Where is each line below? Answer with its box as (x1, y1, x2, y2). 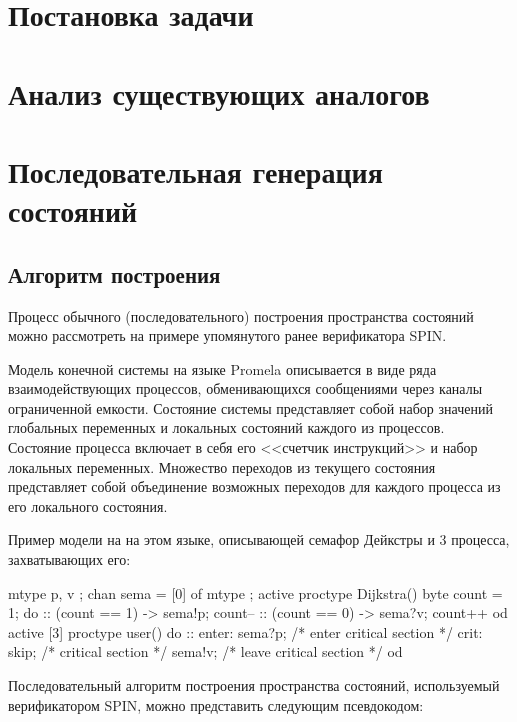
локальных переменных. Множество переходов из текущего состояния (8, 456, 436, 477)
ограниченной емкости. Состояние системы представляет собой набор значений (8, 397, 493, 418)
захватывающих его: (8, 549, 131, 570)
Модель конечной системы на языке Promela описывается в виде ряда (8, 358, 437, 379)
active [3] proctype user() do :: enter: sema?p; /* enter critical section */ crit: (8, 621, 483, 642)
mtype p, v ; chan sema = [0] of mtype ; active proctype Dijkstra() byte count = (8, 582, 503, 603)
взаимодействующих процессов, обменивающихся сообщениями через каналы (8, 378, 483, 399)
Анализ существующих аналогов (8, 72, 430, 113)
